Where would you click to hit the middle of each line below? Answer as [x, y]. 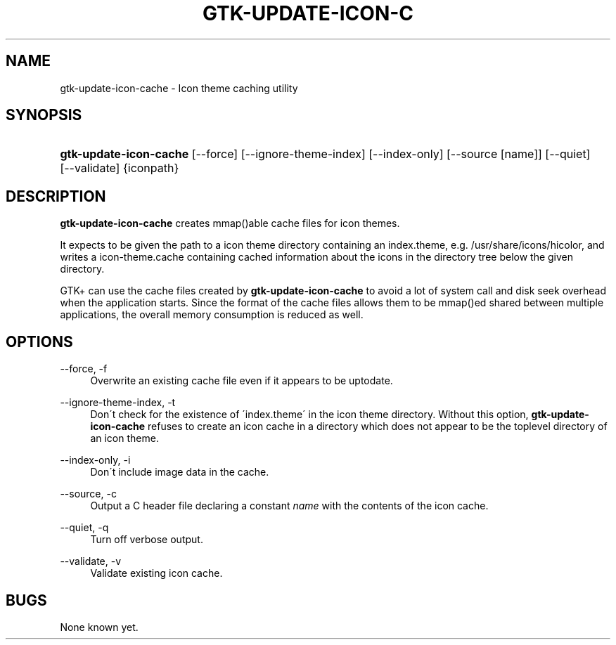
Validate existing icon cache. [156, 573]
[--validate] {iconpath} [120, 168]
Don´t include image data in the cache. [180, 472]
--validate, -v [91, 561]
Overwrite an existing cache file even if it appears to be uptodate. [242, 381]
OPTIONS [39, 341]
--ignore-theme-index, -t [118, 403]
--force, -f [84, 369]
